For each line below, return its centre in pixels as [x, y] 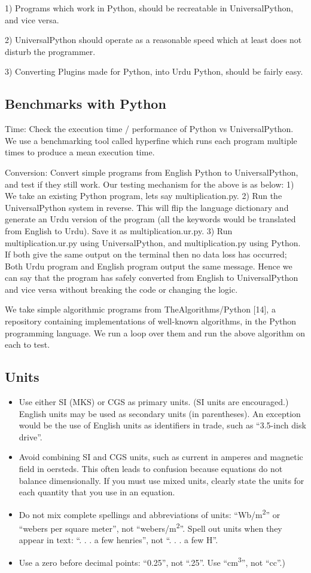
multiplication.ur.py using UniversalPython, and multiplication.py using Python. [153, 242]
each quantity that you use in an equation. [97, 492]
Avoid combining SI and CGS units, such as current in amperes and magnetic [161, 457]
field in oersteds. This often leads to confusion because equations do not [151, 469]
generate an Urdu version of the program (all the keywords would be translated [150, 219]
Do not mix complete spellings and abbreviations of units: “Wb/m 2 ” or [150, 513]
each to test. [28, 344]
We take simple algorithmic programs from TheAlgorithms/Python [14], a [140, 309]
